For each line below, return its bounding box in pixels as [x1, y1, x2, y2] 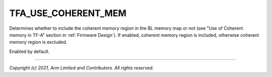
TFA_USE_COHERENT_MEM [9, 8, 127, 19]
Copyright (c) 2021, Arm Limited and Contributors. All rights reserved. [9, 65, 154, 71]
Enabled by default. [9, 48, 50, 54]
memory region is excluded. [9, 39, 67, 45]
